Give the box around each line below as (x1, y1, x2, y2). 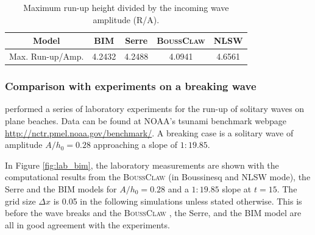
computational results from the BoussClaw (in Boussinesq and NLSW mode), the (5, 170, 311, 183)
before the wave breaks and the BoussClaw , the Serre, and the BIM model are (5, 206, 302, 219)
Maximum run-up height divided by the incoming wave (23, 1, 229, 13)
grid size (5, 194, 36, 207)
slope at (222, 182, 252, 195)
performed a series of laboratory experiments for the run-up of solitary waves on (5, 102, 305, 115)
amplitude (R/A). (93, 13, 160, 26)
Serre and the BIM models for (5, 182, 117, 195)
